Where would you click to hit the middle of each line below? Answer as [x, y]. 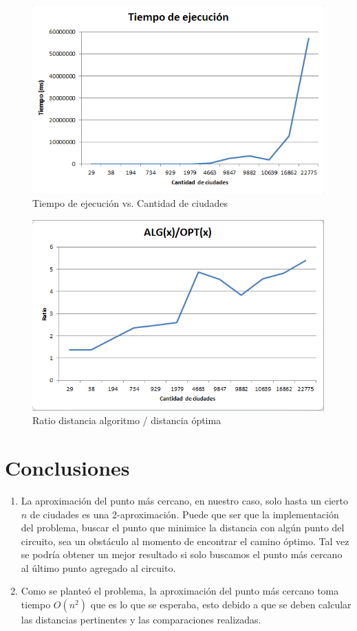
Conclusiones [67, 467]
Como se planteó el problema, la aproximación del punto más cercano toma [180, 591]
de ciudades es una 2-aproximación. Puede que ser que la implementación [184, 514]
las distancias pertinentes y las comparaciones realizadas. [141, 620]
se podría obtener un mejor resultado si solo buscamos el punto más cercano [182, 554]
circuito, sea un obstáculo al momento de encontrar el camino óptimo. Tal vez [185, 541]
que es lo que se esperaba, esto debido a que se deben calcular [221, 605]
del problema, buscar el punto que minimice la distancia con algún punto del [183, 528]
